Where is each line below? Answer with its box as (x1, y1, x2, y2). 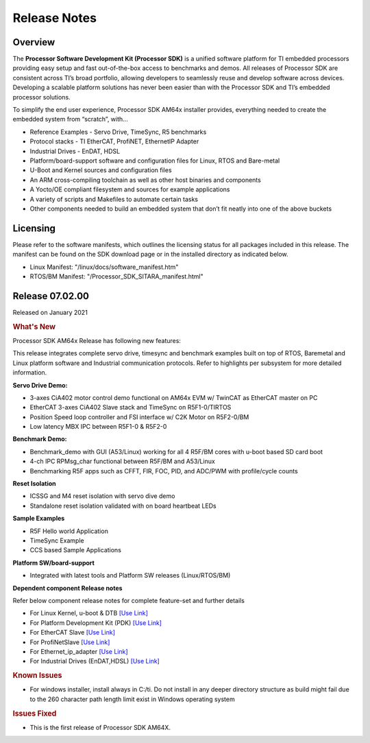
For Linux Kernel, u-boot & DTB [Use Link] (29, 609, 149, 617)
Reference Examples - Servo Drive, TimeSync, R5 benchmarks (29, 128, 207, 136)
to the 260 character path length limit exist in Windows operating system (29, 695, 236, 703)
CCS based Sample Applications (29, 546, 121, 554)
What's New (12, 322, 56, 331)
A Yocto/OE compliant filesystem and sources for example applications (29, 185, 230, 193)
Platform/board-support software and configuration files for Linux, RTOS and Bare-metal (29, 156, 280, 165)
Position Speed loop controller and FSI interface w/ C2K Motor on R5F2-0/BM (29, 412, 249, 421)
